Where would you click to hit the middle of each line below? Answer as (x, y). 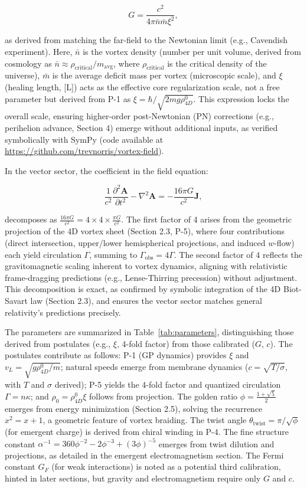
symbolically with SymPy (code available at (84, 139)
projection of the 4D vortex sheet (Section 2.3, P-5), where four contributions (145, 231)
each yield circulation (43, 254)
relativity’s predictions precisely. (63, 312)
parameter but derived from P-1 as (68, 98)
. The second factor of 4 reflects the (238, 254)
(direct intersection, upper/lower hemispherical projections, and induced (135, 243)
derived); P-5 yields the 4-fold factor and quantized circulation (168, 384)
